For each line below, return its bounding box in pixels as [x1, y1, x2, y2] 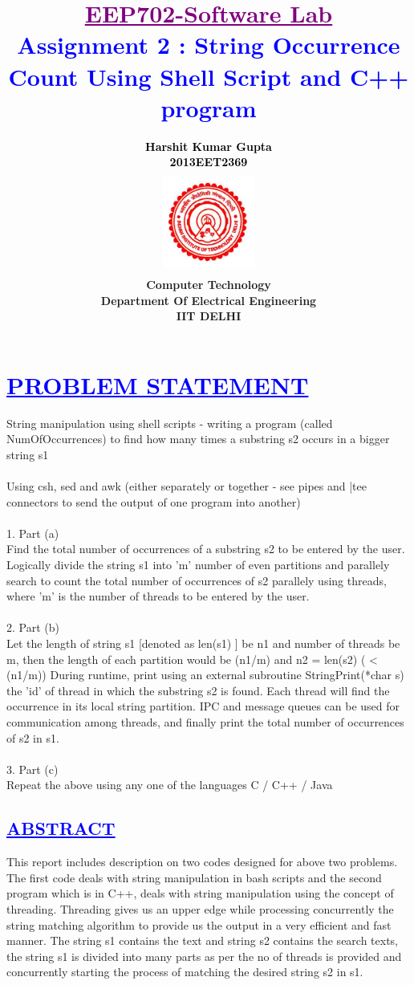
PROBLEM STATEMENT [6, 368, 309, 401]
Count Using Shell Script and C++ [8, 59, 409, 92]
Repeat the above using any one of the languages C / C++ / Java [6, 776, 333, 793]
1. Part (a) [6, 524, 59, 541]
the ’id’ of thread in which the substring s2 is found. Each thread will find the [6, 682, 390, 698]
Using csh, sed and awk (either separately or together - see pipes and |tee [6, 478, 367, 495]
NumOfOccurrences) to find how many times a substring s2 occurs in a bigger [6, 430, 390, 447]
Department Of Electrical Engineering [100, 291, 317, 308]
